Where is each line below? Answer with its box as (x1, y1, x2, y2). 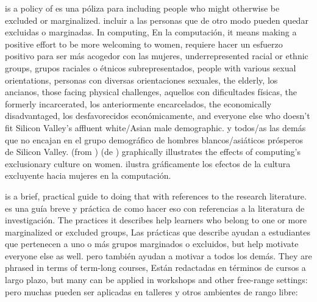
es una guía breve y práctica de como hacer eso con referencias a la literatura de (5, 201, 305, 214)
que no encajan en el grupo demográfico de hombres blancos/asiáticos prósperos (5, 133, 304, 146)
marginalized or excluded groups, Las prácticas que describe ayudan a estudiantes (5, 225, 310, 238)
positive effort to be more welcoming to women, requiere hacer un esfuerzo (5, 37, 283, 50)
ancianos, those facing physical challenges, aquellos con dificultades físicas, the (5, 85, 297, 98)
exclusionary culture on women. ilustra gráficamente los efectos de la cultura (5, 157, 291, 170)
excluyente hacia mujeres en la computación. (5, 169, 171, 182)
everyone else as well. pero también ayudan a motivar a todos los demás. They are (5, 249, 312, 262)
